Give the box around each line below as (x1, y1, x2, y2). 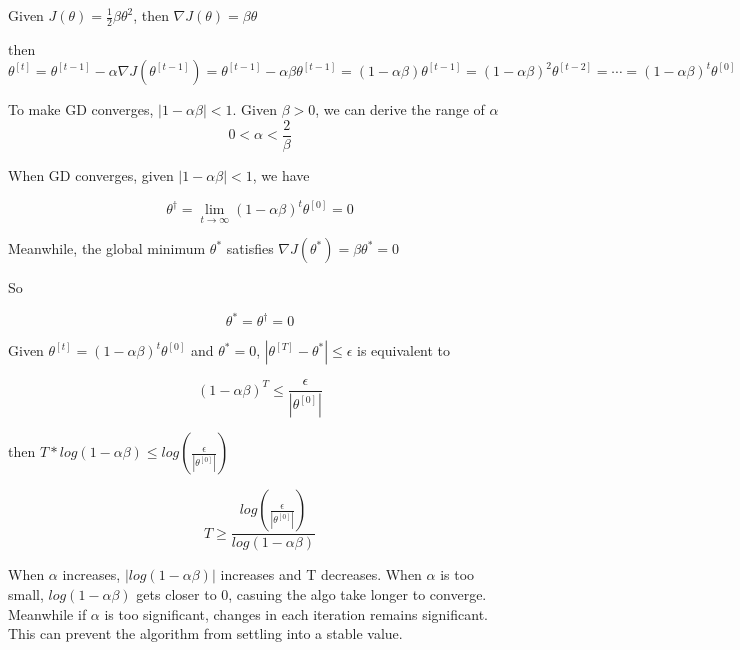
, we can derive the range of (315, 99, 485, 120)
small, (8, 584, 44, 605)
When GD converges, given (8, 165, 174, 186)
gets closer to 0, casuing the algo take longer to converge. (136, 584, 487, 605)
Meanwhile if (8, 603, 87, 624)
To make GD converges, (8, 99, 154, 120)
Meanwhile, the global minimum (8, 238, 206, 259)
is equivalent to (357, 340, 451, 361)
